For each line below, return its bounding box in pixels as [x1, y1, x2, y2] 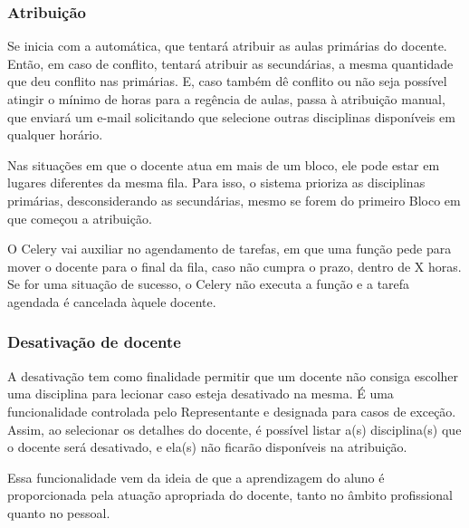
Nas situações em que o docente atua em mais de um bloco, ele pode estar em [7, 155, 440, 174]
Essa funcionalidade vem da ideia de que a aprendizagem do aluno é [7, 467, 385, 486]
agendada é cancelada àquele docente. [7, 292, 216, 311]
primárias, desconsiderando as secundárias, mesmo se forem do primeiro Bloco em [7, 190, 461, 209]
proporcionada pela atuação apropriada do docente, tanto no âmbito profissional [7, 485, 453, 504]
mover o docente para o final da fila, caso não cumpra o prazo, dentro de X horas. [7, 256, 462, 275]
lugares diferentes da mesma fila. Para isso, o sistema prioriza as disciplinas [7, 173, 426, 192]
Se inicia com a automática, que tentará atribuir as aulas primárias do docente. [7, 36, 447, 55]
